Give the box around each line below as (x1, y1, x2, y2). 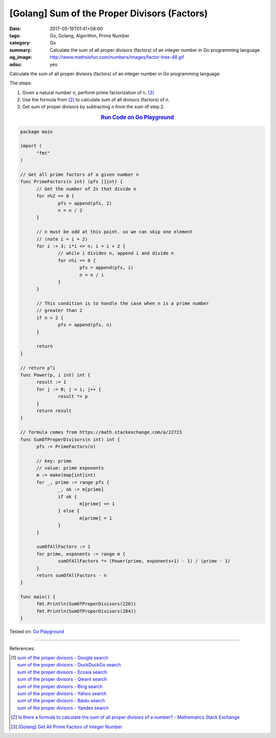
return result (36, 408, 72, 414)
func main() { (20, 594, 56, 600)
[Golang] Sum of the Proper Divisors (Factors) (9, 8, 208, 19)
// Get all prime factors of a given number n (20, 172, 139, 177)
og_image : (9, 54, 33, 60)
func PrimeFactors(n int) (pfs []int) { (20, 179, 123, 185)
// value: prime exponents (36, 465, 104, 471)
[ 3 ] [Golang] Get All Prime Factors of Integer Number (11, 724, 123, 730)
